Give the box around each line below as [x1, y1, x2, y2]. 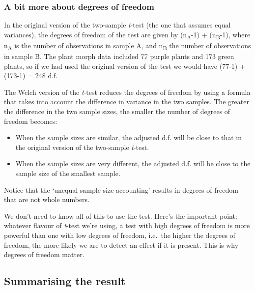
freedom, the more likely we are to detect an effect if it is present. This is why [4, 239, 239, 250]
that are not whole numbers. [4, 194, 89, 204]
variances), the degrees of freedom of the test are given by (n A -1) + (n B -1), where [4, 29, 251, 41]
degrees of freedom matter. [4, 249, 85, 260]
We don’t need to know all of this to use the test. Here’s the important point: [4, 210, 237, 221]
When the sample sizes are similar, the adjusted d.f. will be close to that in [15, 132, 242, 143]
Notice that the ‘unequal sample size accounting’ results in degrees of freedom [4, 184, 238, 195]
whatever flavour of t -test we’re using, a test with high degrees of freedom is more [4, 220, 250, 231]
